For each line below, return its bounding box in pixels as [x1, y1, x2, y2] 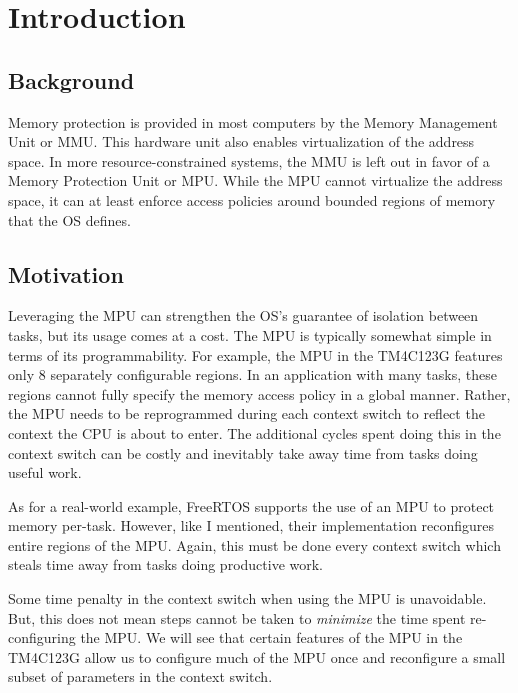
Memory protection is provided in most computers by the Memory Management [8, 111, 498, 132]
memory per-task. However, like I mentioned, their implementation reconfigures [8, 515, 495, 536]
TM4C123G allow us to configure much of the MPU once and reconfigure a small [8, 646, 506, 667]
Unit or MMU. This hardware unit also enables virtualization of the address [8, 131, 475, 152]
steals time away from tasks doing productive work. [8, 554, 324, 575]
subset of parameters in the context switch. [8, 666, 273, 687]
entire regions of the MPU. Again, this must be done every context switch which [8, 534, 501, 555]
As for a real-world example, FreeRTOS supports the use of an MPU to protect [8, 495, 495, 516]
